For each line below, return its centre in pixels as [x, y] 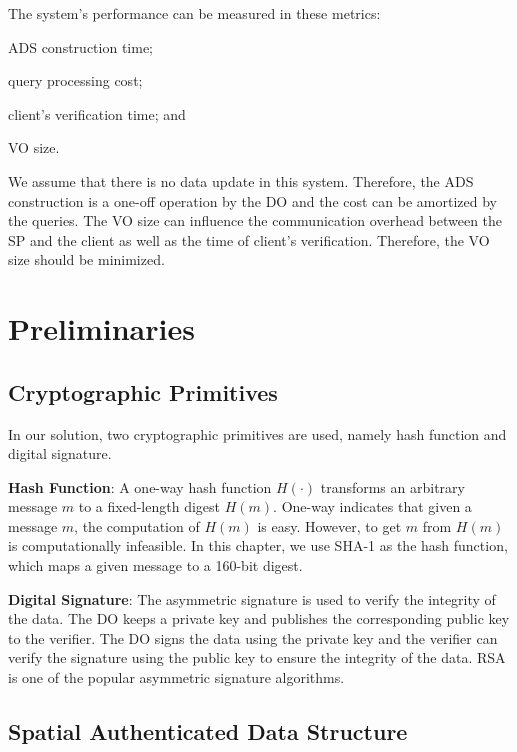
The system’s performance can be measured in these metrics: [194, 13]
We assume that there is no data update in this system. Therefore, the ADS [241, 180]
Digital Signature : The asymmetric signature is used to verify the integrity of [252, 598]
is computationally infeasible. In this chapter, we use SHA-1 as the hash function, [258, 545]
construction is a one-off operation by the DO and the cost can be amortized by [252, 200]
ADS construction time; [80, 46]
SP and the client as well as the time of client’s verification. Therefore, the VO [249, 239]
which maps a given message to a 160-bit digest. [155, 565]
